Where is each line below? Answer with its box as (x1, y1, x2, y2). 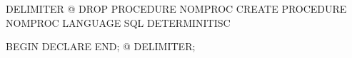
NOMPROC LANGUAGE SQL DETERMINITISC (6, 15, 231, 30)
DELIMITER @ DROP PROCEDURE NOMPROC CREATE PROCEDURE (6, 1, 347, 16)
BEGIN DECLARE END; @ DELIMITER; (6, 39, 196, 54)
